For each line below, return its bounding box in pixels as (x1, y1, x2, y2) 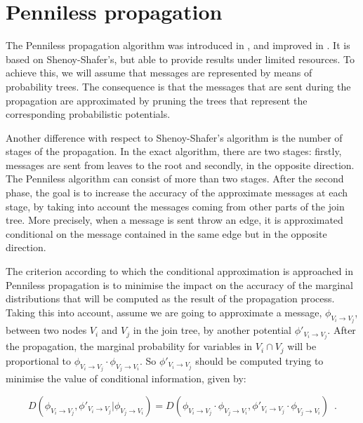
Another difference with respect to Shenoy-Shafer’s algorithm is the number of (6, 130, 343, 145)
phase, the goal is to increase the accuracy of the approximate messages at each (6, 185, 348, 200)
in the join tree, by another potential (133, 323, 292, 337)
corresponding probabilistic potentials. (6, 107, 171, 121)
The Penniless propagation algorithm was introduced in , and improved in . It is (6, 38, 350, 53)
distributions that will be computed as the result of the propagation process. (6, 291, 335, 306)
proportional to (6, 353, 72, 368)
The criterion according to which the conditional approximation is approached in (6, 264, 353, 278)
